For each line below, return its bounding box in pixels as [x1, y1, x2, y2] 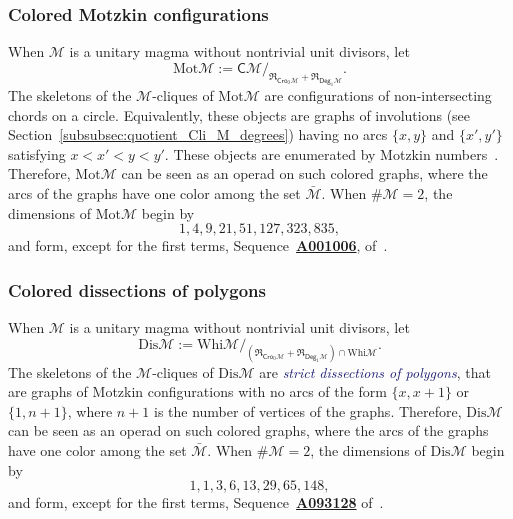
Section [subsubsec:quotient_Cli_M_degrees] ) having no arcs [8, 124, 388, 145]
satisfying [8, 143, 66, 164]
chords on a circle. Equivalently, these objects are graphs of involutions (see [8, 104, 471, 125]
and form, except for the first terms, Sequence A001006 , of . [8, 235, 388, 256]
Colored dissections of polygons [8, 277, 266, 302]
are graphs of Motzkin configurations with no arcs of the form [8, 381, 387, 402]
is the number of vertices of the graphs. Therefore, [153, 400, 462, 421]
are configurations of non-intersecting [264, 84, 492, 105]
